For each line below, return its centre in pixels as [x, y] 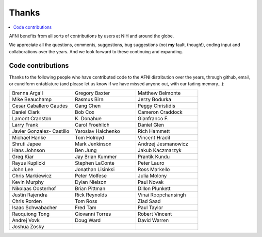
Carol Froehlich [92, 125]
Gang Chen [88, 106]
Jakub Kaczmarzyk [160, 150]
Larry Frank [25, 125]
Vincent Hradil [154, 138]
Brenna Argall [27, 93]
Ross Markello [154, 170]
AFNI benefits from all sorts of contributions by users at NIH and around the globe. [91, 36]
